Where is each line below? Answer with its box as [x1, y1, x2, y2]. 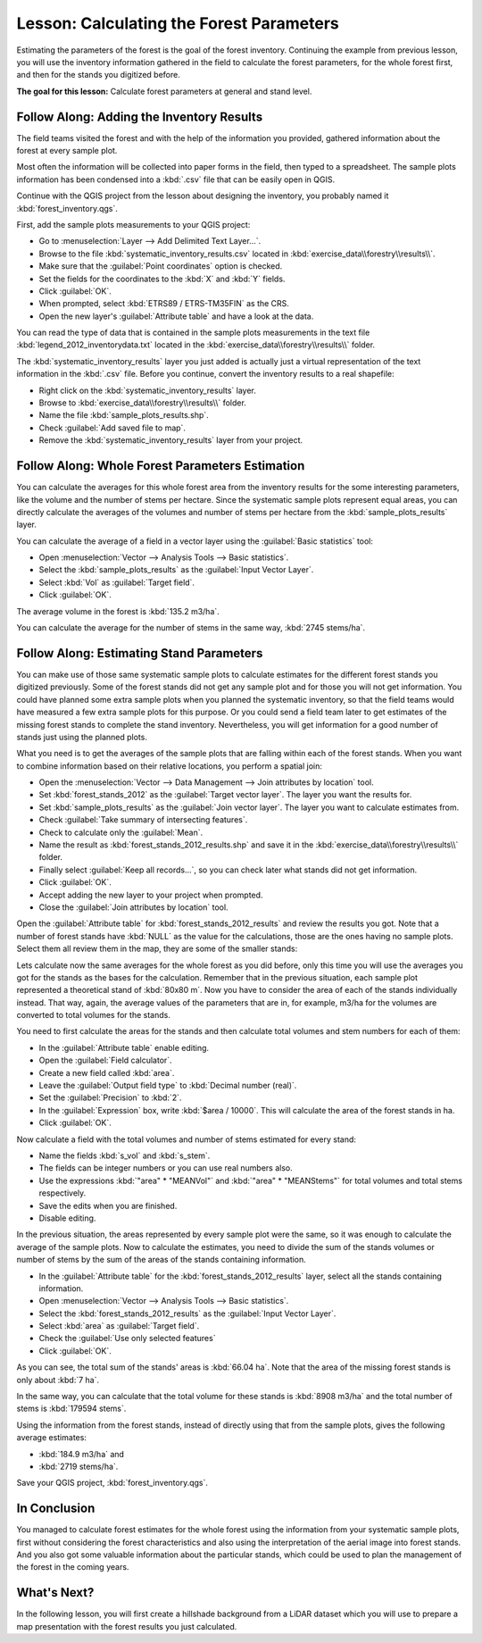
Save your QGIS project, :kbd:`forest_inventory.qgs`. [16, 1478, 209, 1489]
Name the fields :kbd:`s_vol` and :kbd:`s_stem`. [38, 1150, 211, 1161]
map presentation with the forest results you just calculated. [16, 1621, 237, 1631]
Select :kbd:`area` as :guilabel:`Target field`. [38, 1321, 200, 1331]
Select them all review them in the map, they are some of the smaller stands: [16, 943, 298, 955]
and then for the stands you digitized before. [16, 70, 180, 80]
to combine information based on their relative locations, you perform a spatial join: [16, 760, 323, 771]
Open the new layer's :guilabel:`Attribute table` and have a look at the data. [38, 311, 314, 321]
